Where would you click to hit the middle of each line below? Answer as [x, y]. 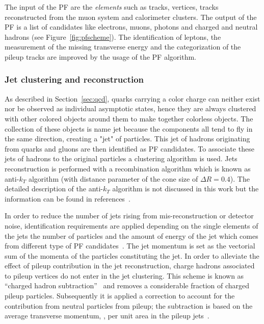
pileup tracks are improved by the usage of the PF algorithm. [100, 56]
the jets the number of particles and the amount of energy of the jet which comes [131, 235]
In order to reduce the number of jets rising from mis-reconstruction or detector [129, 216]
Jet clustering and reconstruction [74, 79]
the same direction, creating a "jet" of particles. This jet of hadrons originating [127, 139]
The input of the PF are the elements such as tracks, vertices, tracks [112, 7]
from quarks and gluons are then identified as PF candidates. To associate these [129, 148]
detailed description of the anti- [54, 189]
